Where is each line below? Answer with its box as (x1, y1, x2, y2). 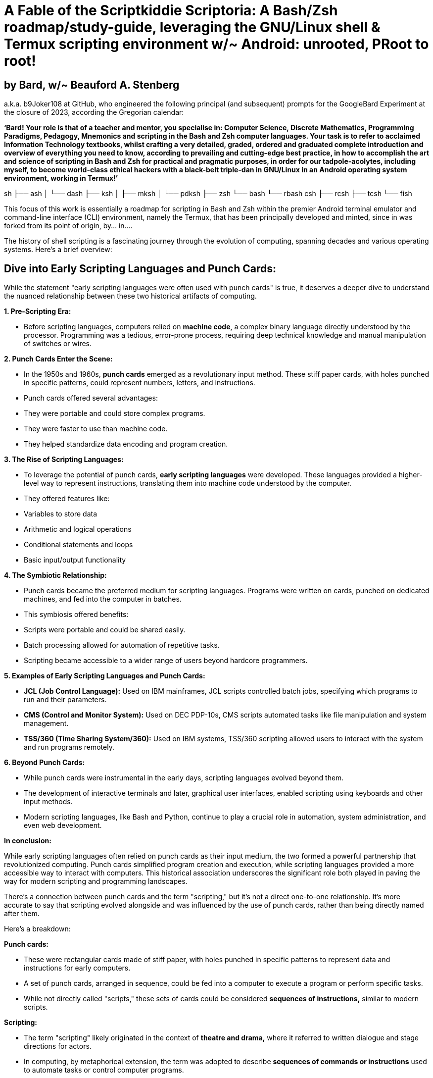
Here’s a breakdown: (4, 924, 71, 933)
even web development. (24, 821, 102, 830)
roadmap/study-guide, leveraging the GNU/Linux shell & (4, 19, 381, 36)
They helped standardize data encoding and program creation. (24, 440, 228, 449)
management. (24, 719, 69, 728)
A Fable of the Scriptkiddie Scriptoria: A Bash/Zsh (4, 2, 338, 19)
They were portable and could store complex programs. (24, 409, 205, 418)
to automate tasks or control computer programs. (24, 1066, 184, 1075)
